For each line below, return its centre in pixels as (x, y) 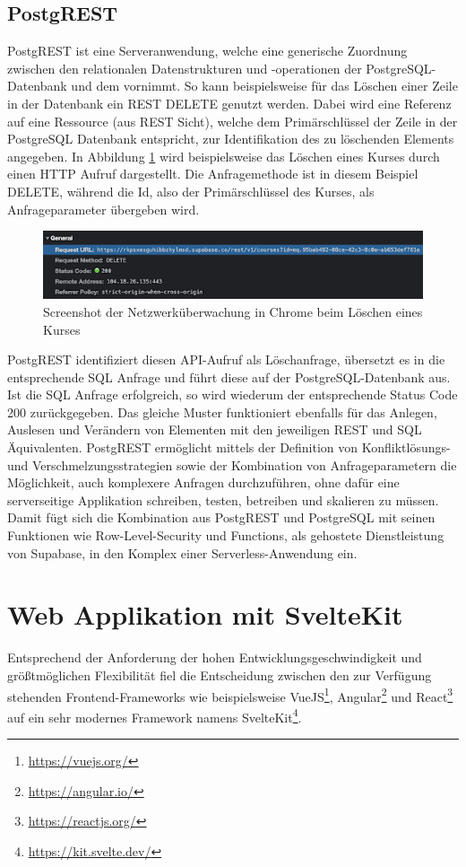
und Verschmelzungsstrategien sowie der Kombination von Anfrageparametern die (232, 464)
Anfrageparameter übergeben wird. (104, 209)
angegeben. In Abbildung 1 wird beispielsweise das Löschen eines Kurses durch (224, 156)
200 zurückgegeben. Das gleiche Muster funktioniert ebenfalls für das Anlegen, (222, 412)
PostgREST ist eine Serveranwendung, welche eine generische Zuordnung (207, 51)
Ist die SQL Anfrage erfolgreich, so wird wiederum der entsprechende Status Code (233, 394)
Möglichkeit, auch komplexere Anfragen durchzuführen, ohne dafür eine (203, 482)
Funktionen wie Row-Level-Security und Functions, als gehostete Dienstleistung (226, 535)
